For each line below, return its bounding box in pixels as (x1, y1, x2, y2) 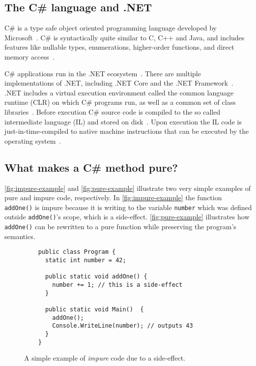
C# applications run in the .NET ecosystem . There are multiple (4, 68, 201, 78)
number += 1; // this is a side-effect (52, 281, 183, 288)
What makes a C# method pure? (4, 159, 178, 175)
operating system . (4, 135, 61, 146)
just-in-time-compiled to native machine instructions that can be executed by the (4, 126, 249, 136)
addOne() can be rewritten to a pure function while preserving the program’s (4, 221, 236, 232)
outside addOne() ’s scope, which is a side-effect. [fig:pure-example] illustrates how (4, 212, 250, 222)
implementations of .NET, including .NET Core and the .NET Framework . (4, 78, 233, 88)
